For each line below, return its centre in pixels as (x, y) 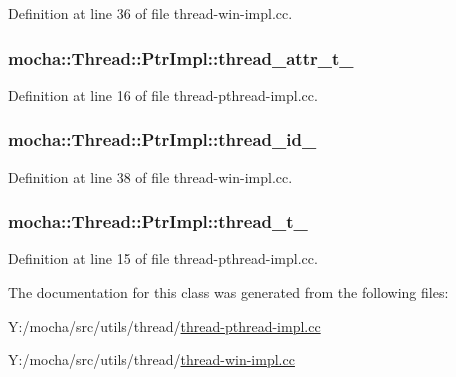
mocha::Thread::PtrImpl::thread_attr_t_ (181, 57)
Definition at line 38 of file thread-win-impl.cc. (150, 176)
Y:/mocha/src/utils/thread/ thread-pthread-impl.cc (164, 325)
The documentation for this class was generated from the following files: (228, 292)
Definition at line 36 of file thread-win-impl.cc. (150, 13)
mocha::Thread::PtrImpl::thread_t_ (158, 221)
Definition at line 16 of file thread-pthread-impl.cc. (163, 94)
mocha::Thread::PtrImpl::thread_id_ (162, 139)
